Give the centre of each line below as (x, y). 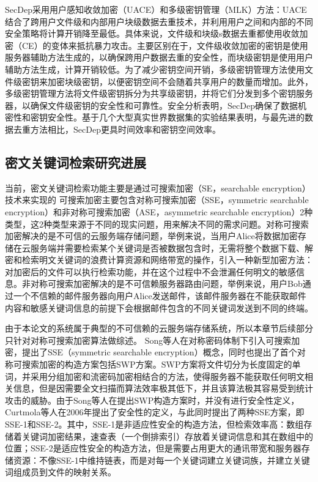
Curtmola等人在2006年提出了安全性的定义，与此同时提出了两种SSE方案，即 (155, 412)
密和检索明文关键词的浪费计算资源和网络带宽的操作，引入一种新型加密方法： (159, 260)
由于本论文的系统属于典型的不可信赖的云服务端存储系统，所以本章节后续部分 (159, 328)
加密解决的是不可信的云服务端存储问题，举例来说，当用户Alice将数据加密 (151, 236)
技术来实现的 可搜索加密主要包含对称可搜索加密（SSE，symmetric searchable (157, 200)
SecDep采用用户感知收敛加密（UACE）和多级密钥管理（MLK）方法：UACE (156, 9)
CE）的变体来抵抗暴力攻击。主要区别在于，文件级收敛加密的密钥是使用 (165, 45)
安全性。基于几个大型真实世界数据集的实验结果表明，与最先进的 (176, 117)
